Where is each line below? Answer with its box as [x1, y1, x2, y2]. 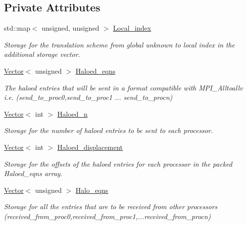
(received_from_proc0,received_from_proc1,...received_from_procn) [4, 211, 211, 221]
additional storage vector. [4, 49, 80, 59]
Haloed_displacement [57, 141, 123, 152]
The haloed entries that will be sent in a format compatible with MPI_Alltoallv [4, 82, 243, 92]
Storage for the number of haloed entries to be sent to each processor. [4, 125, 213, 135]
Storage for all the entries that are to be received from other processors [4, 201, 218, 212]
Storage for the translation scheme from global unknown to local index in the [4, 39, 235, 49]
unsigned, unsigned [42, 23, 99, 33]
